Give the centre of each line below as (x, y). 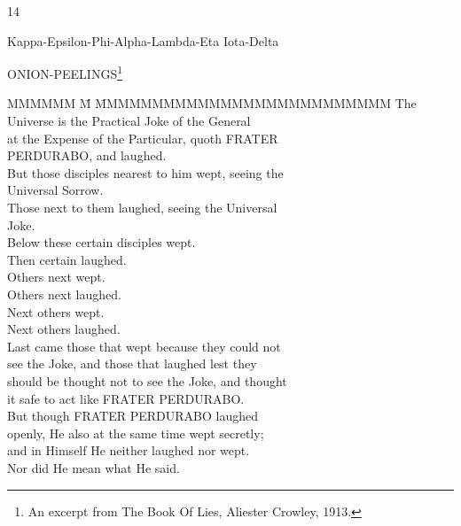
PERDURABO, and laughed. (87, 155)
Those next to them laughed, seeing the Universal (142, 207)
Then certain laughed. (67, 259)
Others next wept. (56, 277)
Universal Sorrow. (55, 190)
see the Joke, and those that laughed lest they (132, 364)
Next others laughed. (64, 329)
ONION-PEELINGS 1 (65, 72)
